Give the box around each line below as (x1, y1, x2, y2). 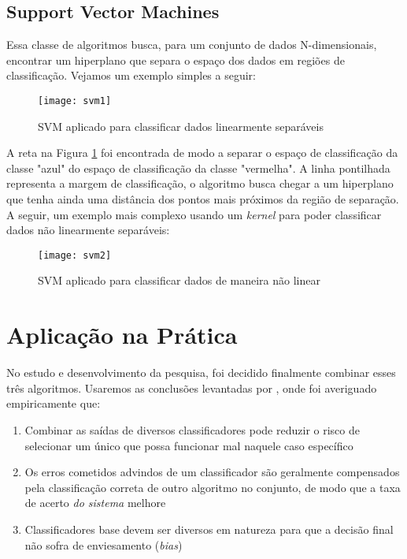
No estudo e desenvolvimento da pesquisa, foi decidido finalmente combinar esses (6, 364, 396, 381)
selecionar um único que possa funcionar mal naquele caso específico (24, 437, 353, 453)
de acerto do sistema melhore (24, 494, 166, 511)
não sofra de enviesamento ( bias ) (24, 536, 183, 553)
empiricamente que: (6, 395, 101, 412)
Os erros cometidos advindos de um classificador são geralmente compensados (24, 464, 400, 480)
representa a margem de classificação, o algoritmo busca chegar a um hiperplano (6, 175, 394, 192)
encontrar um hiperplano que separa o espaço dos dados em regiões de (6, 51, 345, 68)
